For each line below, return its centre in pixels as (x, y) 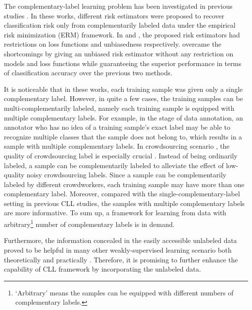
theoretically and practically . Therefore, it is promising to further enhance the (121, 259)
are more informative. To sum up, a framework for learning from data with (115, 213)
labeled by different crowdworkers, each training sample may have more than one (124, 184)
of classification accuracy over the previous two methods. (88, 73)
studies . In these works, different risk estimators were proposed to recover (114, 15)
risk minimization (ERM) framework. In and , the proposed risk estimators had (122, 34)
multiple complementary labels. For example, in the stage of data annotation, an (124, 117)
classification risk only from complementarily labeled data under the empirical (120, 25)
